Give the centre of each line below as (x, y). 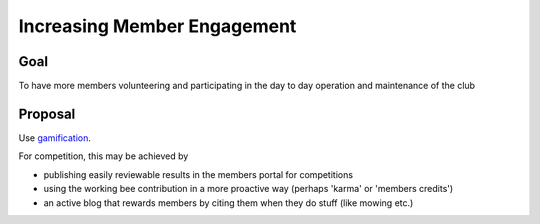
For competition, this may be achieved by (103, 156)
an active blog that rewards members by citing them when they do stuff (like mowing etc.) (228, 202)
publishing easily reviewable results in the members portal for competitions (198, 174)
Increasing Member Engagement (157, 26)
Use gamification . (55, 137)
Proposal (47, 113)
